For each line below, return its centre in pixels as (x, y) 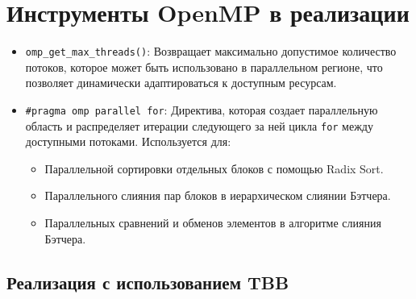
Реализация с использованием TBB (148, 282)
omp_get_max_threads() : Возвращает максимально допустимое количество (211, 51)
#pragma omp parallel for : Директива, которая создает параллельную (202, 109)
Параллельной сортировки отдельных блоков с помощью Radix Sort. (214, 168)
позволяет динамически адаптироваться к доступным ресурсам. (181, 83)
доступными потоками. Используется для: (128, 141)
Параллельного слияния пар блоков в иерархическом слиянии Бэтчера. (218, 195)
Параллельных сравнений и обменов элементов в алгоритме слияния (213, 223)
